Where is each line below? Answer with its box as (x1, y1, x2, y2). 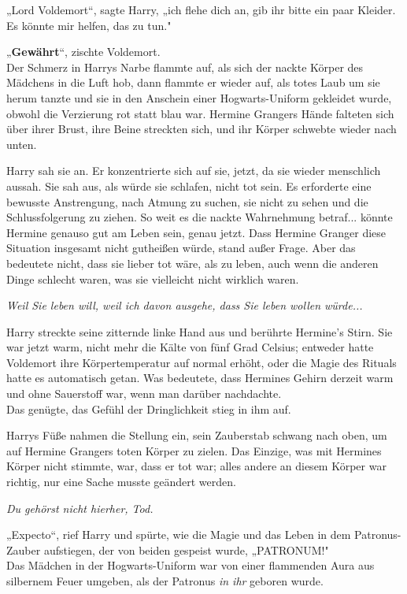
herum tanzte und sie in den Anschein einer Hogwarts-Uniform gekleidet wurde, (6, 89, 392, 106)
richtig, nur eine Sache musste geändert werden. (6, 473, 236, 490)
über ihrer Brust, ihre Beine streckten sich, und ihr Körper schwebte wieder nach (6, 121, 397, 137)
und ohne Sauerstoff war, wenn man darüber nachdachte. (6, 385, 282, 402)
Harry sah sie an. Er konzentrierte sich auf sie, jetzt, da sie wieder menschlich (6, 162, 381, 179)
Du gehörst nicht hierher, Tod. (6, 499, 154, 516)
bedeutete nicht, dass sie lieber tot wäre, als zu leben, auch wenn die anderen (6, 254, 379, 271)
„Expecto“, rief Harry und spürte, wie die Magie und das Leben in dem (6, 526, 351, 543)
